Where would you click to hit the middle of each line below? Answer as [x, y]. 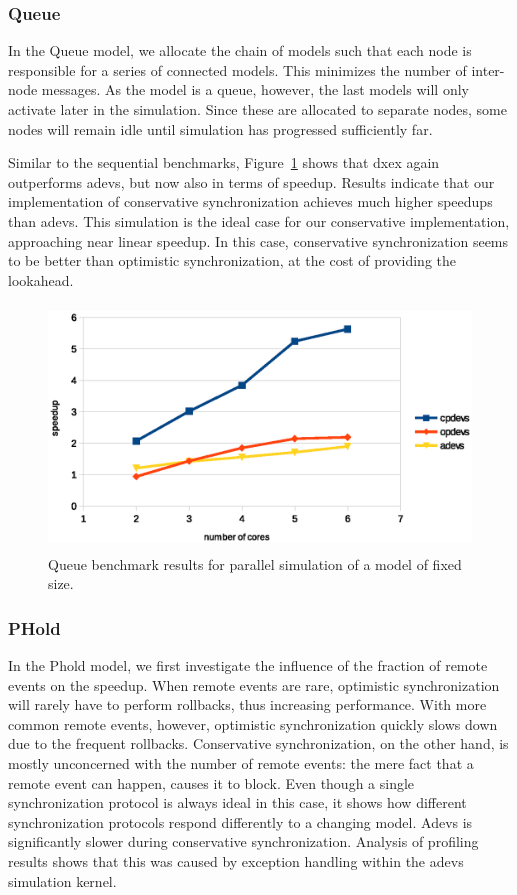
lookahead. [41, 279]
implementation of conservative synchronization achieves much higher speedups [250, 201]
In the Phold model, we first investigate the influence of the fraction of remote [248, 665]
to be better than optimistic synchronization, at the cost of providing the [232, 260]
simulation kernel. [62, 880]
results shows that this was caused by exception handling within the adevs [236, 860]
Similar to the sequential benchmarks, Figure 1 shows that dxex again [224, 162]
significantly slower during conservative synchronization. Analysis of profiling [243, 841]
